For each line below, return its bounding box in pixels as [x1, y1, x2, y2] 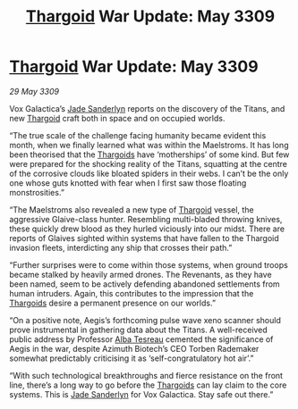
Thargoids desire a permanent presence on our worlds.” [9, 297, 217, 308]
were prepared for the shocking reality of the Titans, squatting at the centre [9, 158, 288, 169]
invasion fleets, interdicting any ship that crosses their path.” [9, 242, 233, 253]
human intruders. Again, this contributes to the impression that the [9, 288, 254, 298]
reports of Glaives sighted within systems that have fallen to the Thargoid [9, 232, 279, 243]
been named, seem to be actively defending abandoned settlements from [9, 279, 280, 289]
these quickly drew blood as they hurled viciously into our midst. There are [9, 223, 285, 234]
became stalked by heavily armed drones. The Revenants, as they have [9, 269, 272, 280]
